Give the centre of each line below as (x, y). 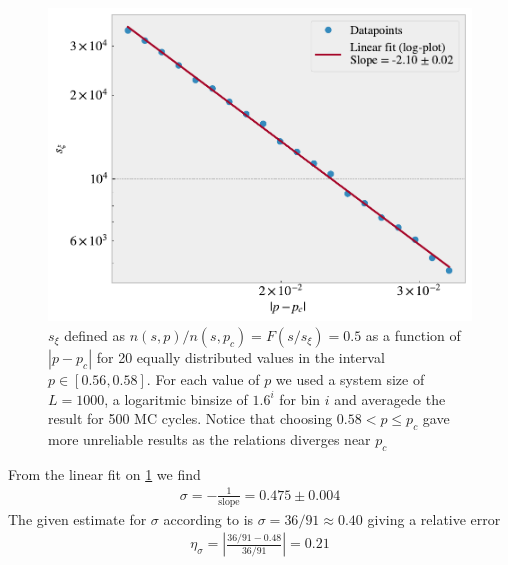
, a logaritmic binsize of (176, 398)
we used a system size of (350, 378)
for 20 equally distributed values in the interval (240, 356)
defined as (95, 334)
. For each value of (203, 378)
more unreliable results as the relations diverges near (209, 438)
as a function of (413, 334)
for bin (300, 398)
